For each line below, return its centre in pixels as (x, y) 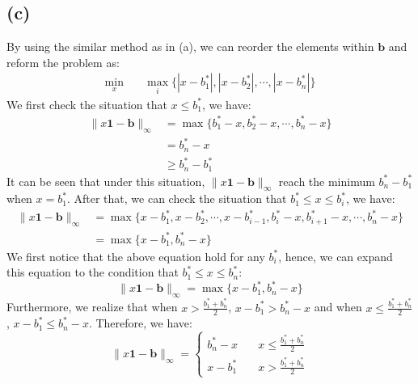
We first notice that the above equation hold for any (136, 256)
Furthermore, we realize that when (92, 307)
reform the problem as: (63, 62)
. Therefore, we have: (140, 323)
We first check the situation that (87, 104)
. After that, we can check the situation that (177, 198)
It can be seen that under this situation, (106, 181)
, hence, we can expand (336, 256)
